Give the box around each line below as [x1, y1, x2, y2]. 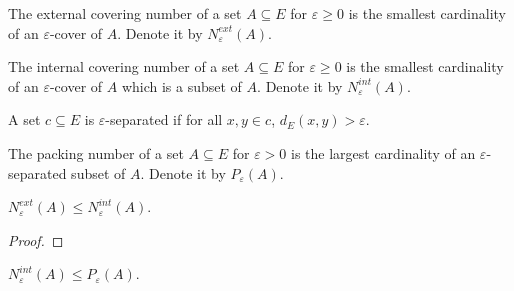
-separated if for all [105, 109, 223, 130]
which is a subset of [121, 75, 242, 96]
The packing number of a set [8, 142, 184, 163]
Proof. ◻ [8, 229, 64, 250]
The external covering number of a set [8, 3, 242, 23]
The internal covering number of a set [8, 56, 240, 77]
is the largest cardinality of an [291, 142, 476, 163]
